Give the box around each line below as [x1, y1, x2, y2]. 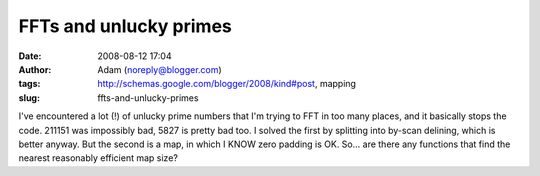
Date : [18, 50, 42, 62]
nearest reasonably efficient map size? [18, 152, 179, 164]
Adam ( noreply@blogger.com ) [97, 63, 222, 75]
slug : [18, 91, 40, 104]
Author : [18, 63, 52, 75]
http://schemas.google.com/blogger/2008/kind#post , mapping [97, 78, 357, 90]
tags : [18, 78, 41, 90]
